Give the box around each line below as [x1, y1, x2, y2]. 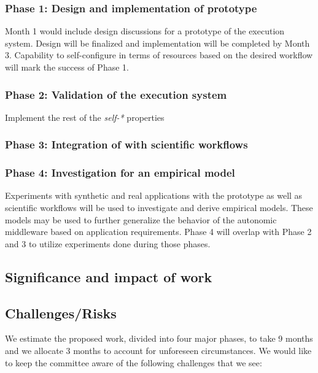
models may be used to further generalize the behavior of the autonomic [5, 213, 277, 226]
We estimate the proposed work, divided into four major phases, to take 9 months [5, 332, 313, 345]
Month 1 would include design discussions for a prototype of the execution [5, 25, 285, 37]
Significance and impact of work [5, 267, 212, 286]
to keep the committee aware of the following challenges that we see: [5, 356, 262, 369]
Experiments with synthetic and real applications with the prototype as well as [5, 189, 303, 202]
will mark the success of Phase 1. [5, 61, 129, 73]
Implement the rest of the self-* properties [5, 110, 165, 123]
